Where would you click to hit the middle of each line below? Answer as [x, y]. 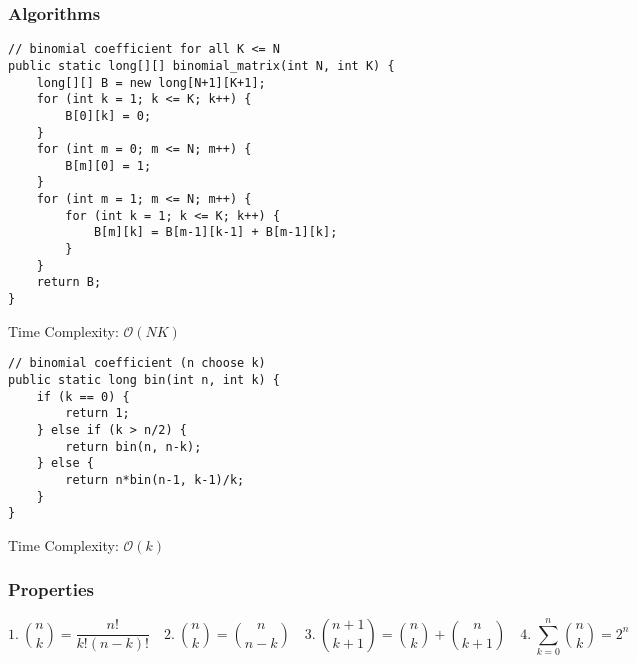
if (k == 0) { [83, 396]
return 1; [97, 413]
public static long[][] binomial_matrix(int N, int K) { [201, 65]
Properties [51, 589]
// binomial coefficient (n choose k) [137, 363]
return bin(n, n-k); [133, 446]
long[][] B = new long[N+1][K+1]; [151, 82]
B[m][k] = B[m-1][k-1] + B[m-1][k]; [215, 232]
